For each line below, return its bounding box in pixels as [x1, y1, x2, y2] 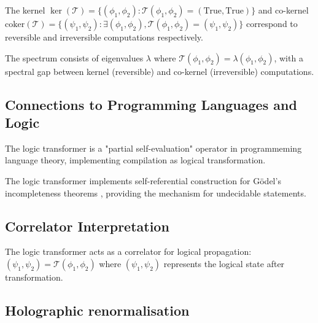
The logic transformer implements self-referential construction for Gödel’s [5, 174, 281, 187]
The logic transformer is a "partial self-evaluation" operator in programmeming [5, 141, 302, 154]
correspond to [246, 17, 298, 29]
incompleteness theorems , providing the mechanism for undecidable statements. [5, 186, 306, 199]
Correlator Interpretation [5, 216, 169, 235]
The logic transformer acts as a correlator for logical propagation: [5, 245, 252, 258]
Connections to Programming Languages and [5, 95, 297, 114]
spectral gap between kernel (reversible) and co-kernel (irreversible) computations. [5, 64, 314, 77]
